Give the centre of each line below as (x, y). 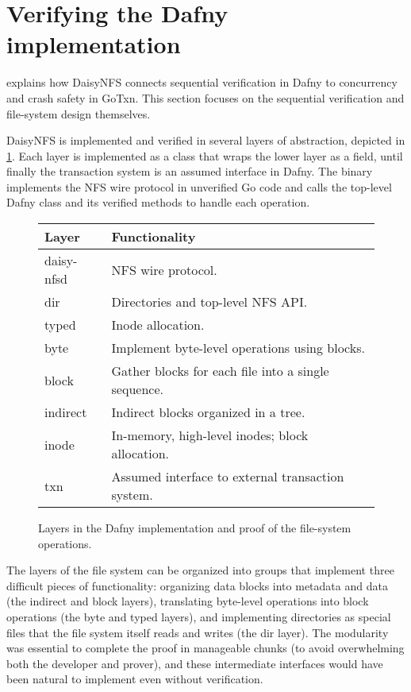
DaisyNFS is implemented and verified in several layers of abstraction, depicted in (206, 140)
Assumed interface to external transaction (228, 477)
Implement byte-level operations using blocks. (238, 348)
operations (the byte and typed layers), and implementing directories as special (199, 617)
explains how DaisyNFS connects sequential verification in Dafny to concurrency (202, 82)
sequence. (137, 389)
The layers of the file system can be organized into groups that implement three (200, 570)
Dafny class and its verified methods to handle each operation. (158, 202)
